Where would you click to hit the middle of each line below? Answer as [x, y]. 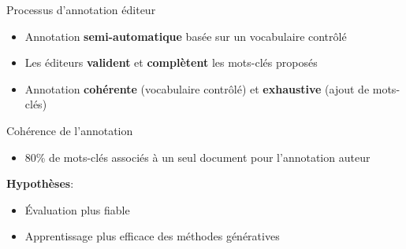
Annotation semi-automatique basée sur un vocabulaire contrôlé [186, 36]
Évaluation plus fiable [77, 209]
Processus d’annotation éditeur [81, 9]
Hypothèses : [40, 183]
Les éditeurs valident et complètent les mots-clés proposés [171, 62]
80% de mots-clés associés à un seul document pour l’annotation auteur [197, 157]
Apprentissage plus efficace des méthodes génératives [152, 236]
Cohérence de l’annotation [70, 130]
